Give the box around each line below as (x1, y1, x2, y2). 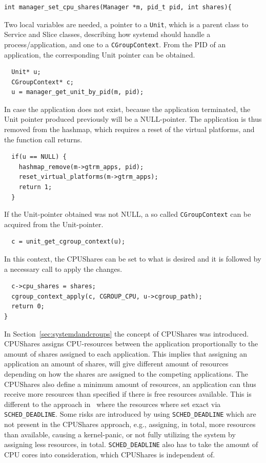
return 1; (18, 183, 52, 191)
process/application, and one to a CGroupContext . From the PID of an (4, 39, 226, 49)
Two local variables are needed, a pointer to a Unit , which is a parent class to (4, 18, 249, 29)
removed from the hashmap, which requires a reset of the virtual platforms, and (4, 124, 255, 135)
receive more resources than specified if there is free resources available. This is (4, 388, 252, 399)
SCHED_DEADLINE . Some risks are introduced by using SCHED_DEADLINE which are (4, 409, 256, 419)
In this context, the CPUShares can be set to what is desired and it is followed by (4, 253, 261, 264)
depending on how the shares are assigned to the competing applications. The (4, 368, 249, 379)
